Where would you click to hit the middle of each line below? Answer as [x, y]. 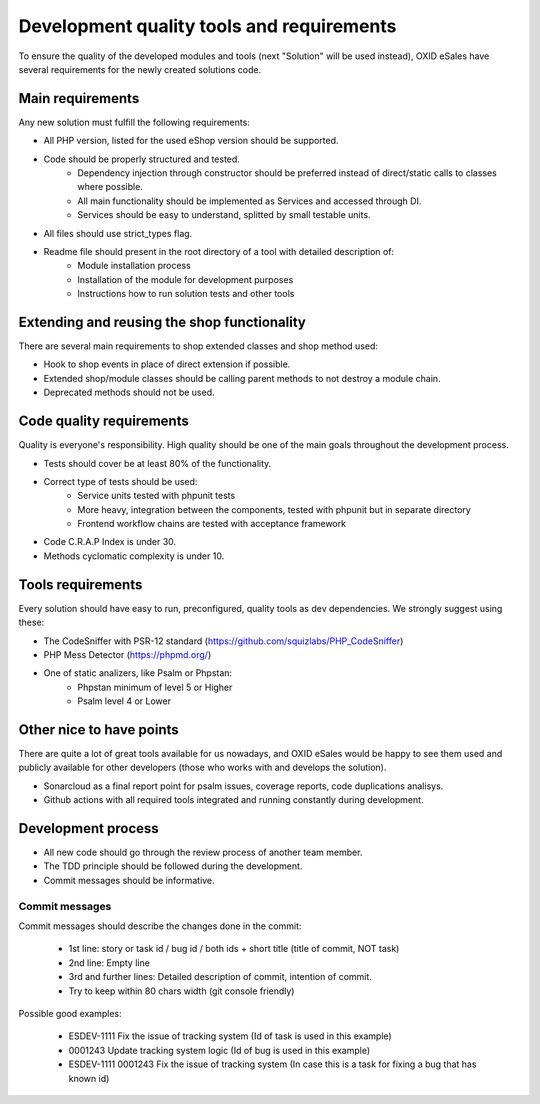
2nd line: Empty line [109, 962]
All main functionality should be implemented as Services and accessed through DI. [249, 201]
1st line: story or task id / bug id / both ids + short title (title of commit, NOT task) [234, 949]
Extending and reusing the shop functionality [162, 321]
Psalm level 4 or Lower [124, 701]
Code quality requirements [103, 421]
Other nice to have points [98, 729]
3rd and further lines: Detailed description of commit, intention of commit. [220, 977]
